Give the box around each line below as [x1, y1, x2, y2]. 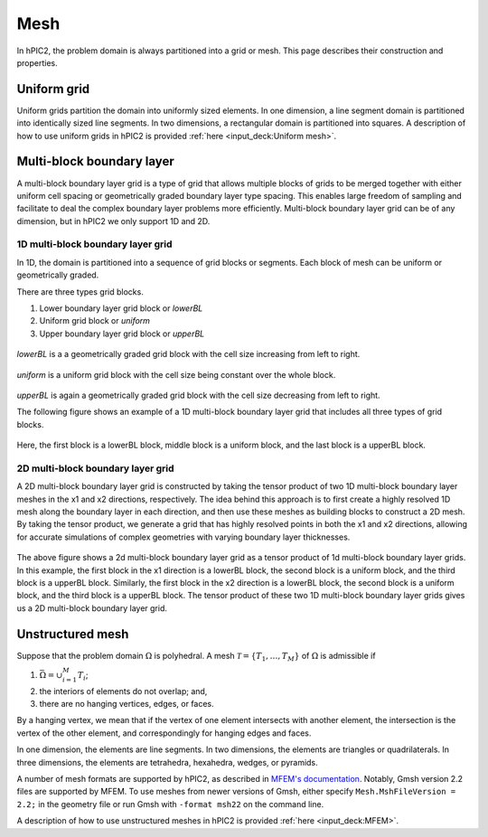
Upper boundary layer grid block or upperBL [39, 328, 205, 339]
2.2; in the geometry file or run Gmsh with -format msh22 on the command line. [16, 798, 324, 809]
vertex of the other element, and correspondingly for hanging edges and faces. [16, 728, 312, 738]
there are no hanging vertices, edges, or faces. [39, 699, 214, 710]
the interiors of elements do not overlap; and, [39, 685, 208, 696]
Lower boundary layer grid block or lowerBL [39, 303, 203, 314]
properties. [16, 57, 58, 68]
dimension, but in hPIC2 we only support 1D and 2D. [16, 215, 211, 226]
